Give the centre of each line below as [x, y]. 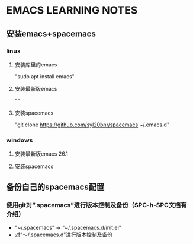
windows [20, 140]
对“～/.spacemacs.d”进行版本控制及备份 [63, 235]
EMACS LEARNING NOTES [72, 10]
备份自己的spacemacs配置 [55, 187]
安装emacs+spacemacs [51, 34]
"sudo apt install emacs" [45, 76]
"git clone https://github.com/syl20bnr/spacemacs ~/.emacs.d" [92, 125]
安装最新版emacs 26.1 [41, 154]
